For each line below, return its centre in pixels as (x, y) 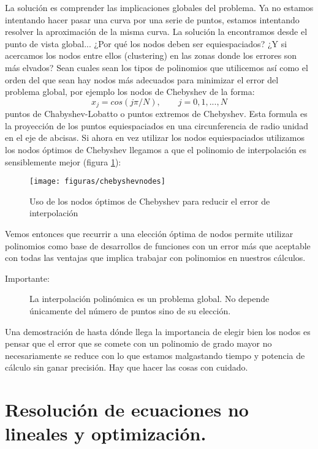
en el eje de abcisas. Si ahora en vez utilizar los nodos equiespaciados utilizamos (155, 138)
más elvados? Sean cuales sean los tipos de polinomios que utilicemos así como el (157, 67)
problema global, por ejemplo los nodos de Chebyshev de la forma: (130, 92)
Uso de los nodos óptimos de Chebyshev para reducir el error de (150, 201)
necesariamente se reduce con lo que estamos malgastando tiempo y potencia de (155, 355)
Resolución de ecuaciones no (127, 409)
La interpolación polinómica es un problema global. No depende (150, 299)
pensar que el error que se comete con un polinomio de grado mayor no (138, 343)
